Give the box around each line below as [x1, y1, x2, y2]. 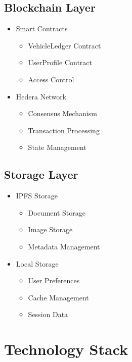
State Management [28, 142, 86, 152]
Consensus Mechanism [28, 108, 97, 119]
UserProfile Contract [28, 57, 92, 68]
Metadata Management [28, 241, 100, 251]
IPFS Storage [16, 190, 58, 201]
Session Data [28, 309, 68, 320]
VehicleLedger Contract [28, 40, 101, 50]
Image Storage [28, 224, 73, 235]
